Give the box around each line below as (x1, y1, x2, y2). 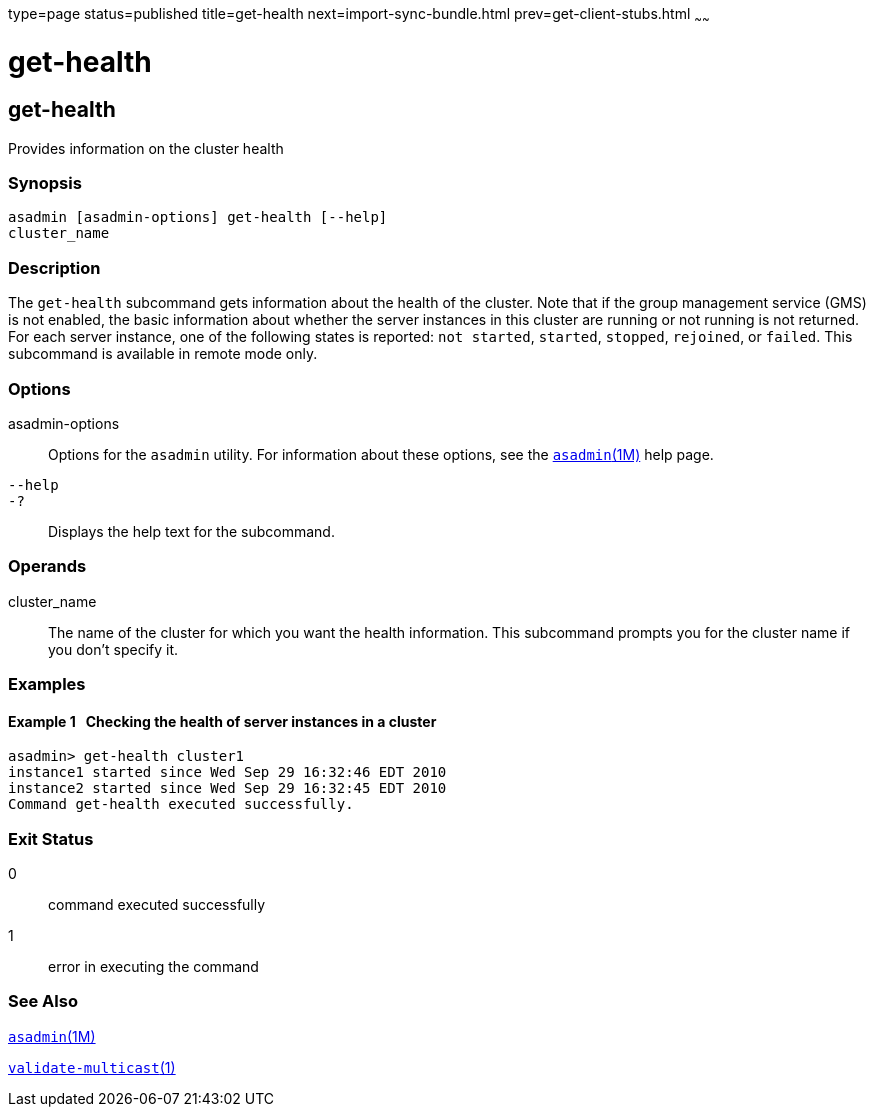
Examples (8, 674, 86, 695)
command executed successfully (48, 896, 266, 914)
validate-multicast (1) (8, 1058, 176, 1076)
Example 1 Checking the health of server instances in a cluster (8, 712, 437, 730)
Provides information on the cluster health (8, 139, 284, 157)
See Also (8, 991, 78, 1012)
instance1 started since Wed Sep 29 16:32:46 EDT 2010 (8, 764, 447, 781)
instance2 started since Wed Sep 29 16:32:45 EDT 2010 (8, 780, 447, 797)
